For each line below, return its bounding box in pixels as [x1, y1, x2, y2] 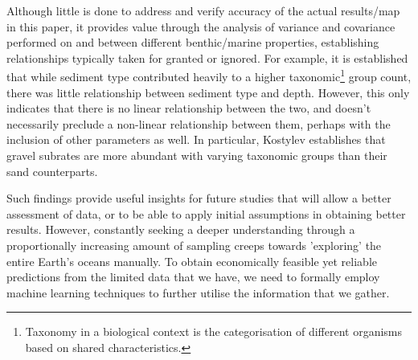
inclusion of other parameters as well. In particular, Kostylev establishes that [6, 131, 386, 148]
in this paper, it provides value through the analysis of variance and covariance [6, 18, 395, 35]
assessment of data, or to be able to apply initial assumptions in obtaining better [6, 205, 406, 222]
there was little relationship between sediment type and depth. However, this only [6, 84, 410, 100]
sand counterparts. [6, 162, 98, 179]
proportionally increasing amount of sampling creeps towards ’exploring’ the [6, 236, 382, 253]
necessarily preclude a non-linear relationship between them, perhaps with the [6, 115, 391, 132]
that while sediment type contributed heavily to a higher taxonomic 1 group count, [6, 66, 412, 85]
